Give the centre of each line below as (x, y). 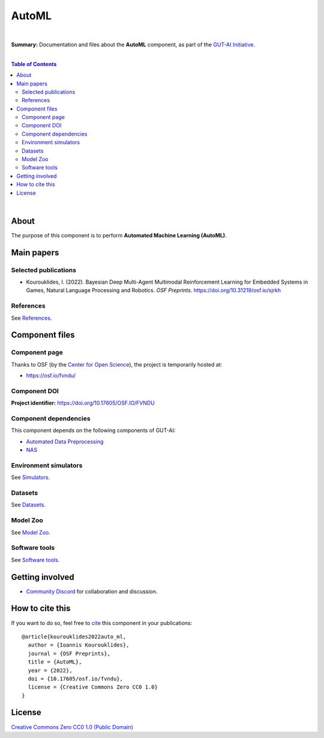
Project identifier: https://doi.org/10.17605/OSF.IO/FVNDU (83, 403)
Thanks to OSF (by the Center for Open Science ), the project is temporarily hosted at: (117, 364)
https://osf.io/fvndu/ (51, 376)
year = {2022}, (50, 670)
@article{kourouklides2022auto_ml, (74, 636)
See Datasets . (28, 505)
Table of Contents (34, 64)
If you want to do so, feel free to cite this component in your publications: (102, 623)
